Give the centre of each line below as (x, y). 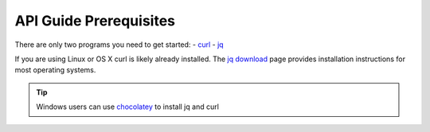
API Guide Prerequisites (95, 21)
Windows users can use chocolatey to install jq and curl (127, 107)
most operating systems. (55, 70)
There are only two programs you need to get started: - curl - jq (119, 45)
